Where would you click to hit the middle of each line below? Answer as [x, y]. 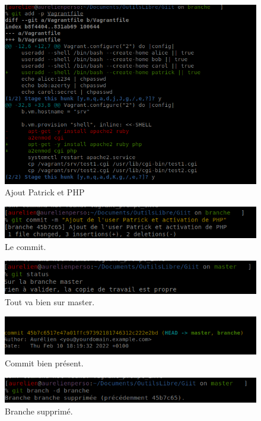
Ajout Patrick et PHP [45, 192]
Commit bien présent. [44, 363]
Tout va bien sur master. [50, 302]
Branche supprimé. [39, 411]
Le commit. [26, 246]
